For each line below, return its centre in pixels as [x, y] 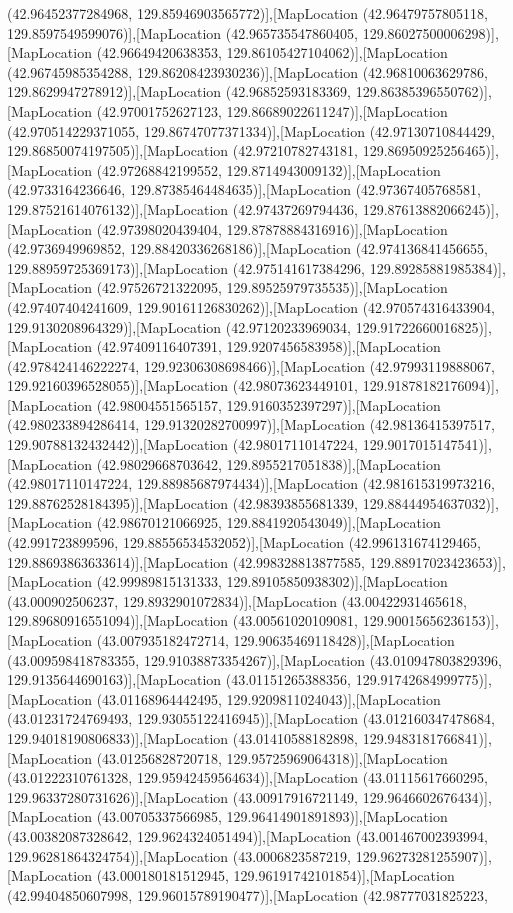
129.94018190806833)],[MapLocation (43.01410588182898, [183, 737]
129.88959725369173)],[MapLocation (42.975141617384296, [186, 267]
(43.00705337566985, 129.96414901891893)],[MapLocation [272, 816]
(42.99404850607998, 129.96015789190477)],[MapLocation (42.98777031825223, [247, 894]
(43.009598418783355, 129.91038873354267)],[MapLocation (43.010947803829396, [254, 659]
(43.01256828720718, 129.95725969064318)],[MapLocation [272, 757]
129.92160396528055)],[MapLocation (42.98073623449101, [183, 385]
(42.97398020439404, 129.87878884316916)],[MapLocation [272, 228]
